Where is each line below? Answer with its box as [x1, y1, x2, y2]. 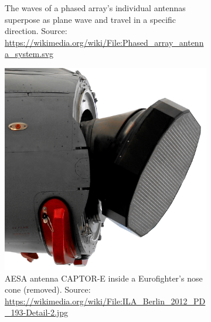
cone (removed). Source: [5, 283, 91, 296]
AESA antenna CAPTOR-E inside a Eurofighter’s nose [5, 272, 203, 284]
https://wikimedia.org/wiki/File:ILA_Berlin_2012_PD [5, 294, 206, 307]
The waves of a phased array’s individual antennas [5, 2, 186, 13]
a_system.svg [5, 48, 54, 60]
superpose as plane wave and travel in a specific [5, 13, 176, 25]
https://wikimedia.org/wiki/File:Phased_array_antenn [5, 36, 204, 48]
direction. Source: [5, 25, 67, 37]
